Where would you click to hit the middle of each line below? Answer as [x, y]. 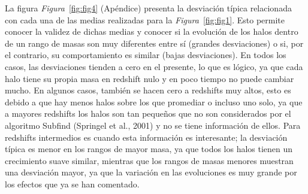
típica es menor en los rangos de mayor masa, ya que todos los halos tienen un [149, 149]
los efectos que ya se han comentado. [72, 184]
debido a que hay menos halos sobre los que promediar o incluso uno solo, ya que [154, 101]
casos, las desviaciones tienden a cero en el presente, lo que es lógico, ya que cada [154, 66]
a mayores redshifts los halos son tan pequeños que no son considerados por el [148, 113]
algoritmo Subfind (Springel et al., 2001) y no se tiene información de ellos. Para [153, 125]
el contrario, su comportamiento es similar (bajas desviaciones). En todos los [146, 55]
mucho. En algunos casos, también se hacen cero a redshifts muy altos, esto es [148, 90]
